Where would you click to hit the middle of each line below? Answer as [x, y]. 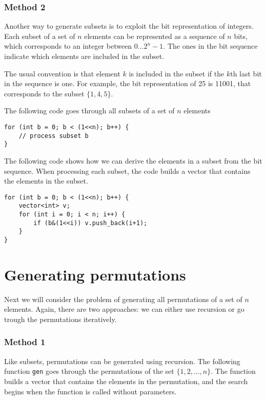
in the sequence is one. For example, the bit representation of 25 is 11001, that [128, 83]
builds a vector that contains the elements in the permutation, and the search [126, 381]
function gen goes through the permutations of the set [89, 371]
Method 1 [25, 342]
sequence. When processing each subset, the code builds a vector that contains [127, 171]
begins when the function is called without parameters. [90, 391]
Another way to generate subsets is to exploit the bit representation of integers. [129, 26]
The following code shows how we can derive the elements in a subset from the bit [133, 160]
